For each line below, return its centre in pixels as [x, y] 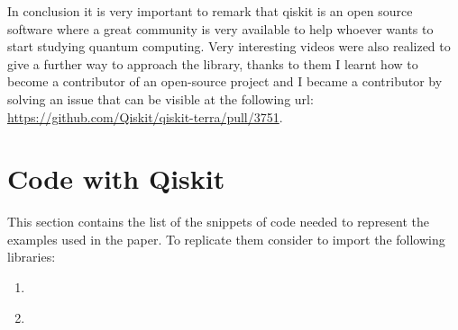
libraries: [32, 257]
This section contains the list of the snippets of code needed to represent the [219, 222]
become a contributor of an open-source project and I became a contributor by [225, 81]
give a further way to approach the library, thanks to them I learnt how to [213, 63]
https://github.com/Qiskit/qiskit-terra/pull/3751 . [145, 116]
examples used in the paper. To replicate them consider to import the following [226, 239]
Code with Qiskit [116, 178]
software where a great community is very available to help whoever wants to [220, 28]
